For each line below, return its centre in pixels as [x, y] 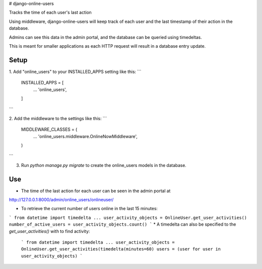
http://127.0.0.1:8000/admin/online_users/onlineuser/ [61, 200]
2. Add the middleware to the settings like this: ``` [58, 118]
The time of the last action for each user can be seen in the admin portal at [96, 191]
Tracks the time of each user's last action [50, 13]
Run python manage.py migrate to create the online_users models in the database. [104, 165]
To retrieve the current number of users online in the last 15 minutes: [89, 209]
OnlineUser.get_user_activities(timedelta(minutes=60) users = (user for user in [121, 249]
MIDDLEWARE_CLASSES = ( [49, 129]
